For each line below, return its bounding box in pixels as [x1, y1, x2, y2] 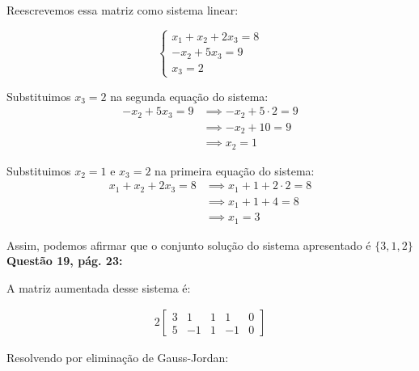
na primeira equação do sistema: [154, 162, 315, 179]
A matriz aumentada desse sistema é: [6, 279, 191, 296]
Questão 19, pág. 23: [6, 252, 123, 269]
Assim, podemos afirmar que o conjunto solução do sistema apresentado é [6, 236, 371, 253]
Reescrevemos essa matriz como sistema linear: [6, 2, 239, 18]
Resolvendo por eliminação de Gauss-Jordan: [6, 349, 229, 366]
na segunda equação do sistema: [110, 87, 269, 104]
